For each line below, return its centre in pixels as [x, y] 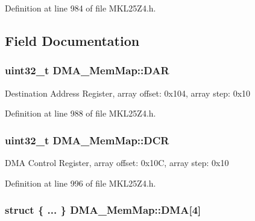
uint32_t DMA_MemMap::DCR [87, 140]
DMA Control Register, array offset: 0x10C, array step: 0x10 [117, 162]
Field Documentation [72, 40]
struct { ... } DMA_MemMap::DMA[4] [103, 210]
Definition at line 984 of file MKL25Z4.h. [80, 8]
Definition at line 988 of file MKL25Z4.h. [80, 113]
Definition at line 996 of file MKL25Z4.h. [80, 183]
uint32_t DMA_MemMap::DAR [87, 70]
